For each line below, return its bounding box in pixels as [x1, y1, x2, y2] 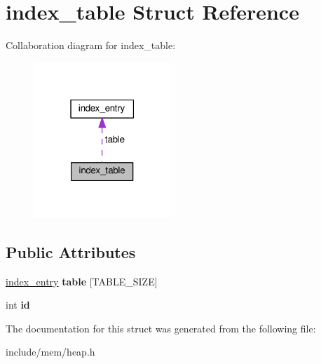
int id [6, 297, 30, 312]
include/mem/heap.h [6, 344, 95, 359]
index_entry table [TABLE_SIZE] [6, 274, 158, 288]
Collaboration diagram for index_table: [6, 38, 176, 53]
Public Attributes [6, 241, 136, 262]
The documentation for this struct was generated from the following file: [6, 321, 316, 335]
